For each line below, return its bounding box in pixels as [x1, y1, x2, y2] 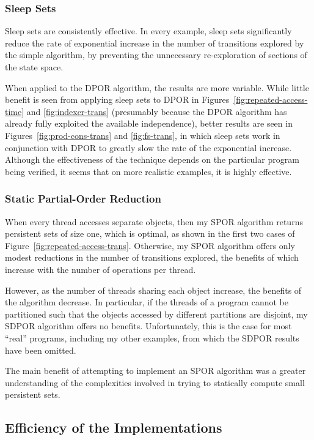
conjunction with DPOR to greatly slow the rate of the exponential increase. [5, 141, 292, 154]
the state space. [5, 61, 64, 73]
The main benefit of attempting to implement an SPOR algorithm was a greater [5, 364, 306, 377]
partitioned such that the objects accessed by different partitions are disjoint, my [5, 307, 308, 320]
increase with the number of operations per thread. [5, 263, 196, 275]
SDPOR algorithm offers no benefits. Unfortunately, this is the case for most [5, 319, 292, 332]
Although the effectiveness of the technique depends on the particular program [5, 153, 299, 166]
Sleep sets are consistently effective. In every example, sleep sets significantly [5, 24, 292, 37]
